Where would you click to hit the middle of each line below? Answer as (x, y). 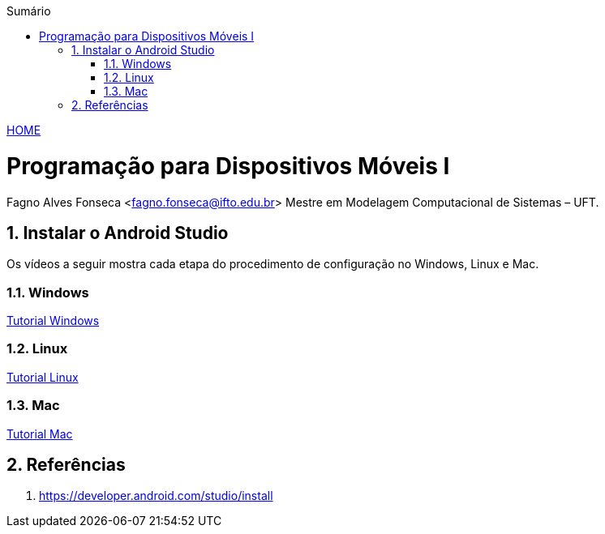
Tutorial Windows (53, 321)
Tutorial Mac (40, 434)
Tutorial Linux (43, 377)
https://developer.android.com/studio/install (156, 496)
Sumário (29, 11)
